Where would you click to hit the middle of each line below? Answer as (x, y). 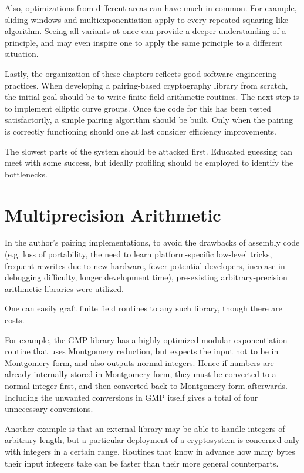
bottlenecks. (26, 174)
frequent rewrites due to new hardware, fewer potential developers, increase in (145, 265)
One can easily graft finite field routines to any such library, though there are (144, 308)
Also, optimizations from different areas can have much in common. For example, (151, 8)
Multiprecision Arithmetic (113, 214)
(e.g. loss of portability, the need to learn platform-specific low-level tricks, (139, 254)
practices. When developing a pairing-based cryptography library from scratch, (146, 85)
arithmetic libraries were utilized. (64, 288)
